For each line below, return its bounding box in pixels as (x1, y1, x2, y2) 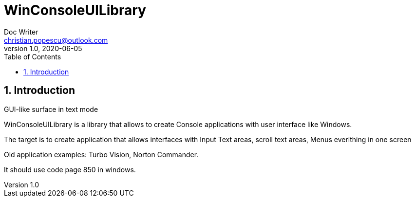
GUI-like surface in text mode (4, 105, 98, 113)
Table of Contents (4, 52, 61, 61)
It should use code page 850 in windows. (4, 165, 136, 174)
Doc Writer (4, 27, 38, 36)
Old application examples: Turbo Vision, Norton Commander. (4, 150, 199, 159)
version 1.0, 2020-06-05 (4, 44, 82, 53)
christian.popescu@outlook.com (4, 36, 108, 44)
